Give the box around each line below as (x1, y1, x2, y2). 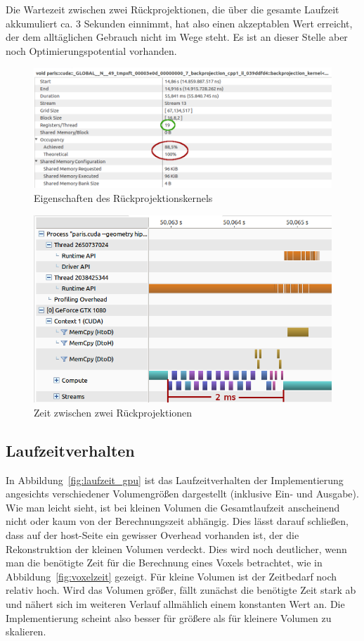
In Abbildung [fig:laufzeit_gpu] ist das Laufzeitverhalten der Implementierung (6, 472, 344, 487)
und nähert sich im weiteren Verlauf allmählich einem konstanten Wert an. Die (6, 597, 345, 611)
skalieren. (6, 624, 46, 639)
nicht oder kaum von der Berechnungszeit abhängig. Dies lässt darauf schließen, (6, 514, 349, 528)
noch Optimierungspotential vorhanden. (6, 43, 177, 58)
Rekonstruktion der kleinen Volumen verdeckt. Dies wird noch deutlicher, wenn (6, 541, 347, 556)
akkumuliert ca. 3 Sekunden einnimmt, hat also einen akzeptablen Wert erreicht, (6, 15, 353, 30)
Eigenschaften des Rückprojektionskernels (34, 191, 213, 205)
